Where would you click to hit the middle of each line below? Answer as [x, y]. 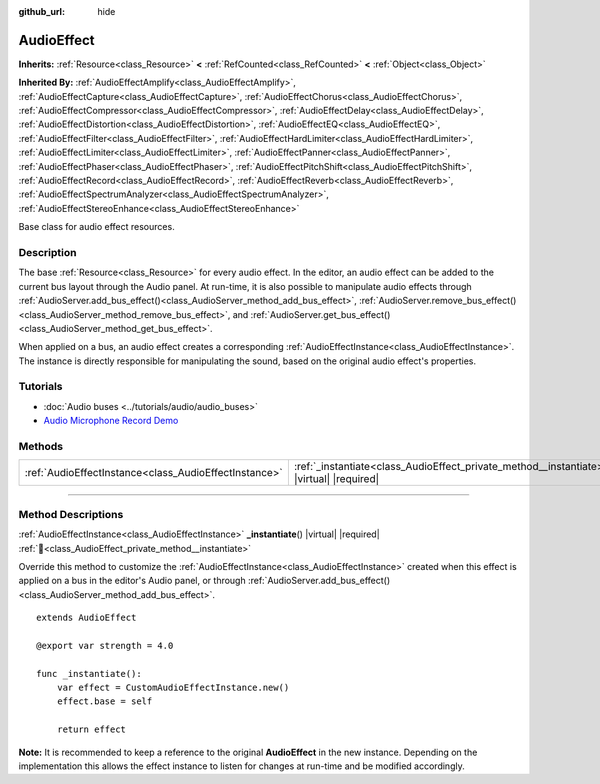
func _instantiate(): [89, 673]
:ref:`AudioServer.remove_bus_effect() [437, 301]
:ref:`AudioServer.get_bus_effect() [320, 314]
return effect [91, 729]
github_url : [41, 11]
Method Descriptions [71, 514]
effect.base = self [104, 701]
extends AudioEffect [86, 618]
